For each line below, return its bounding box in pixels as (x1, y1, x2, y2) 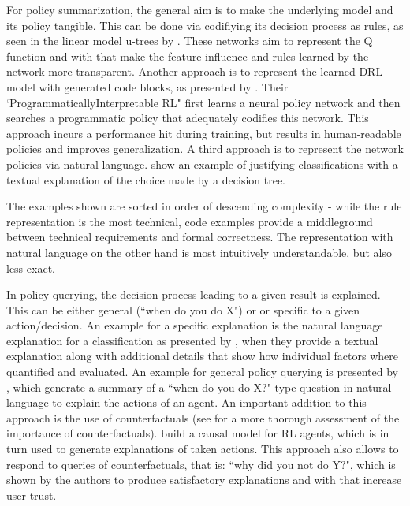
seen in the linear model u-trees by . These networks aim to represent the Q (6, 32, 373, 49)
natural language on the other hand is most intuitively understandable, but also (6, 244, 392, 260)
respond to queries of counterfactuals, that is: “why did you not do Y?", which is (6, 456, 396, 472)
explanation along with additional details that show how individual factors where (6, 348, 398, 364)
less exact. (6, 259, 55, 276)
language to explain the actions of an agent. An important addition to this (6, 394, 367, 411)
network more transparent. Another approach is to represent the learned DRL (6, 63, 383, 80)
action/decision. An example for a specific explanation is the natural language (6, 317, 383, 333)
